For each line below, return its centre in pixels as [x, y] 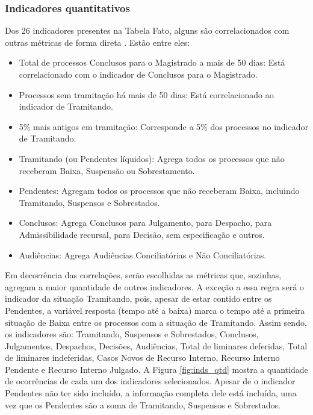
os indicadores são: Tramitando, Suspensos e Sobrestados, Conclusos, [132, 334]
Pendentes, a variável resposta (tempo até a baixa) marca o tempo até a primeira [155, 310]
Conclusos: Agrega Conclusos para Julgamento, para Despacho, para [145, 223]
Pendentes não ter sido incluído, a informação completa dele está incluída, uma [151, 393]
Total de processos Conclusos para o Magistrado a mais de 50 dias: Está [152, 62]
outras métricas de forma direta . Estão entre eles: [98, 42]
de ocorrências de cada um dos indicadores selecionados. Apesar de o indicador [150, 381]
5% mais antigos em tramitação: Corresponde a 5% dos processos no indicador [163, 126]
